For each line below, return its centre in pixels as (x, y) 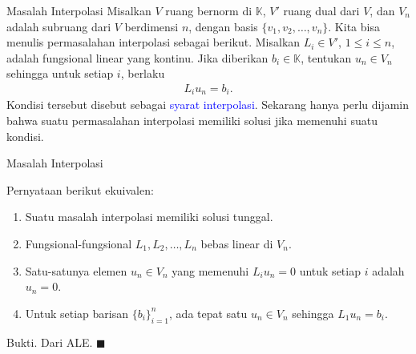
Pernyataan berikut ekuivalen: (80, 189)
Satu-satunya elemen (76, 270)
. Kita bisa (354, 26)
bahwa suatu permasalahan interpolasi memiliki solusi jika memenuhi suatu (192, 121)
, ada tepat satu (208, 313)
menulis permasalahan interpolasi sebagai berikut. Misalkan (153, 42)
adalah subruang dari (59, 26)
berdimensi (151, 26)
